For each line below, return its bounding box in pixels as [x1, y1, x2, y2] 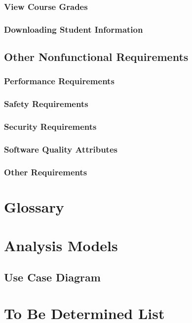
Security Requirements [4, 120, 97, 133]
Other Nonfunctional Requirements [4, 49, 189, 64]
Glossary [4, 196, 64, 216]
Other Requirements [4, 165, 87, 178]
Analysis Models [4, 235, 118, 256]
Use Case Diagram [4, 269, 101, 284]
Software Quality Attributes [4, 143, 117, 155]
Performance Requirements [4, 75, 115, 87]
